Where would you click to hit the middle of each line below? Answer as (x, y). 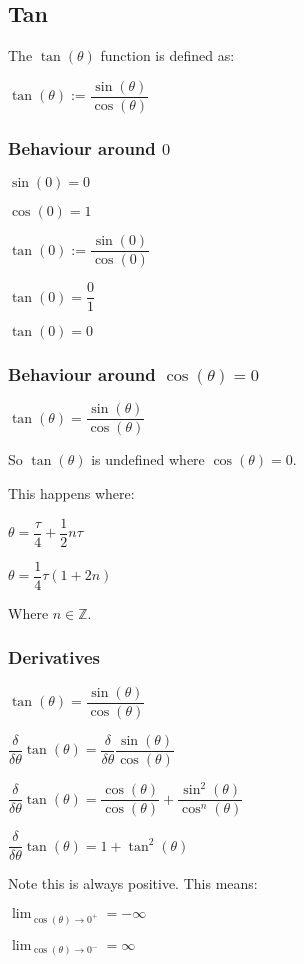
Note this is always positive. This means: (133, 883)
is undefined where (148, 459)
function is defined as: (167, 55)
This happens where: (71, 493)
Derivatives (54, 657)
